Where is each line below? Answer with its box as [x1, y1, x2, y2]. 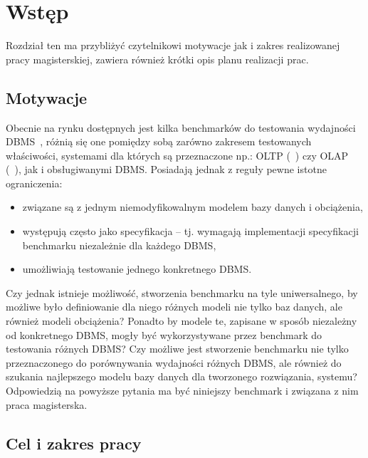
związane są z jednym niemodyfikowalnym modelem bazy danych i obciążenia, [22, 199, 363, 214]
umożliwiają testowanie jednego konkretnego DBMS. [22, 261, 252, 276]
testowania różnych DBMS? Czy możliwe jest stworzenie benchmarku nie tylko [6, 341, 349, 356]
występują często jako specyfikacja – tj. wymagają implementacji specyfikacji [22, 224, 359, 239]
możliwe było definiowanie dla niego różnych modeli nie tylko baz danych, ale [6, 299, 342, 314]
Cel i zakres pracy [6, 432, 142, 454]
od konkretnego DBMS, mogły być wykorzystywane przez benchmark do [6, 327, 322, 342]
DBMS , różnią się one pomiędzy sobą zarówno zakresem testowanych [6, 134, 312, 149]
